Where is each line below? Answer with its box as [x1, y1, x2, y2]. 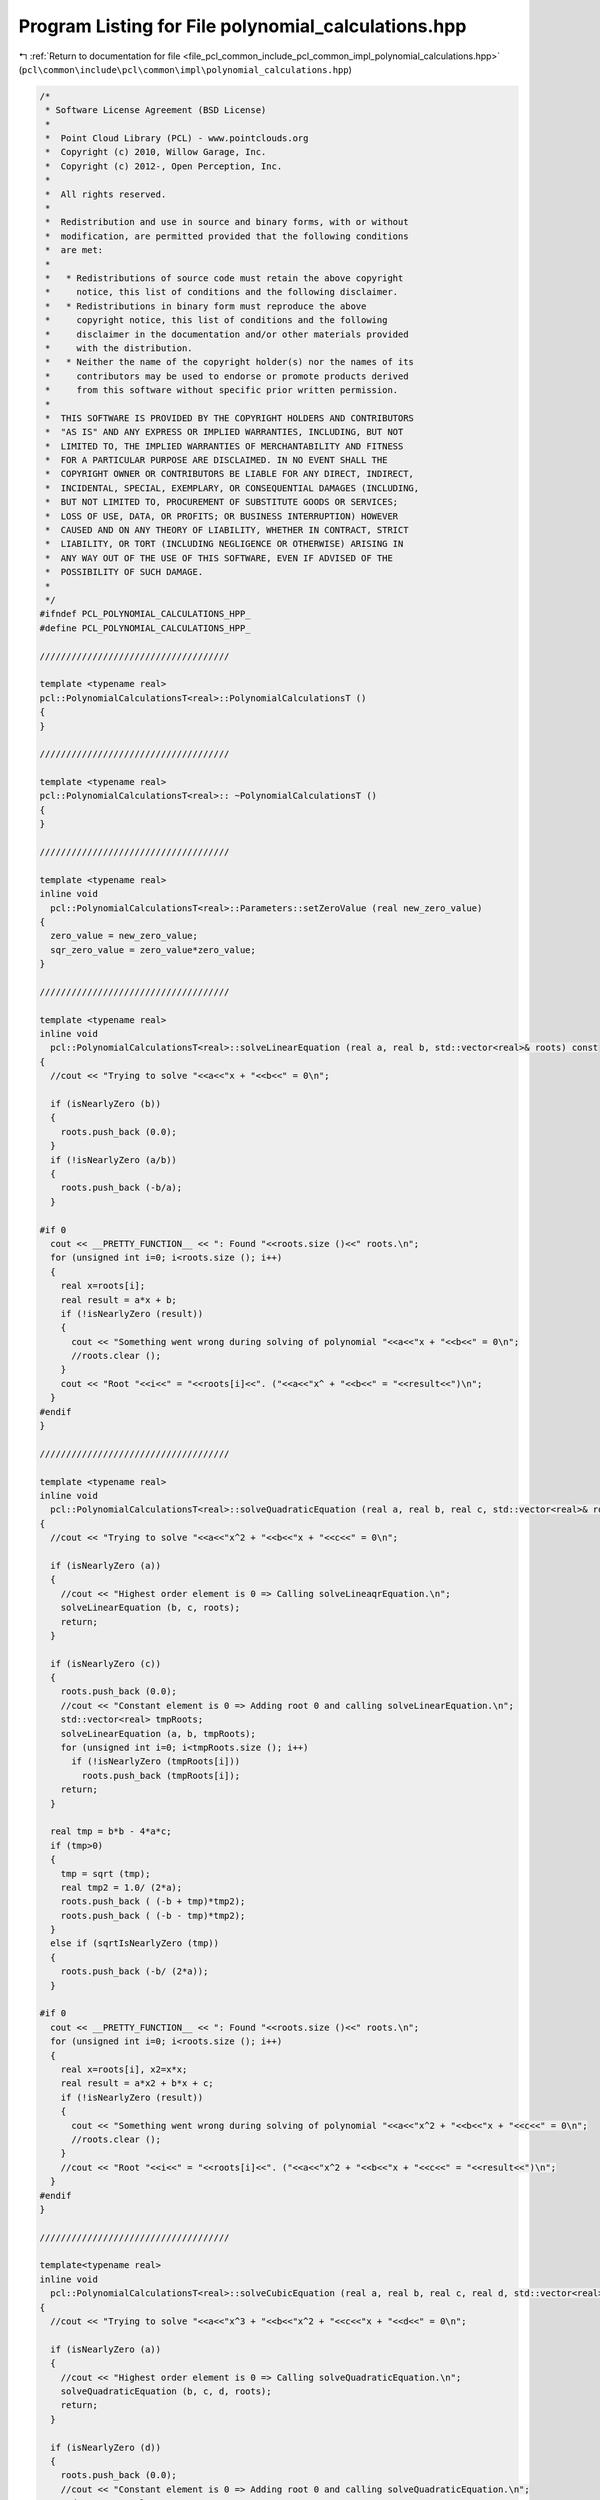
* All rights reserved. [45, 188, 167, 200]
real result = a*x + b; [60, 1294, 177, 1305]
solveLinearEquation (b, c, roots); [60, 1602, 240, 1614]
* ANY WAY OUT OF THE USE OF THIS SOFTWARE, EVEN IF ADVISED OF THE [45, 552, 394, 564]
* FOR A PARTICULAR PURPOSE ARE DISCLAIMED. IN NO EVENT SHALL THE [45, 455, 388, 466]
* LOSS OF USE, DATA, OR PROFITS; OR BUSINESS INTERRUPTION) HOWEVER [45, 510, 399, 522]
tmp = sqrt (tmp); [60, 1868, 151, 1879]
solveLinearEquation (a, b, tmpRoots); [60, 1728, 257, 1739]
